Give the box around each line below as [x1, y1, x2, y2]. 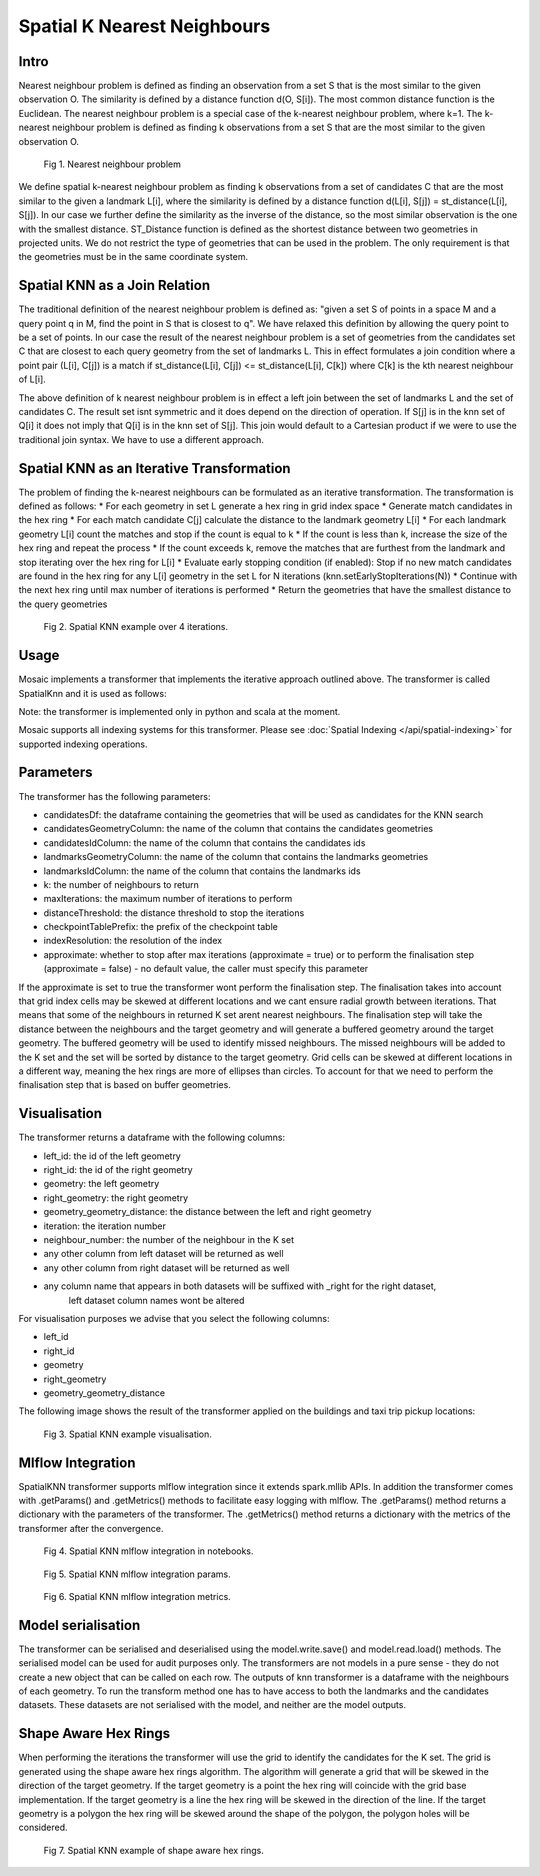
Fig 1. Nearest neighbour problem [43, 158, 182, 170]
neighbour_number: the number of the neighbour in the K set [43, 1234, 295, 1246]
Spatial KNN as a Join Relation [18, 277, 210, 294]
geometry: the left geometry [43, 1178, 160, 1190]
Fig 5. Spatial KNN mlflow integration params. [43, 1568, 231, 1580]
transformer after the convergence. [18, 1522, 164, 1534]
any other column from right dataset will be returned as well [43, 1261, 290, 1274]
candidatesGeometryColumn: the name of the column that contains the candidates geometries [43, 823, 434, 835]
